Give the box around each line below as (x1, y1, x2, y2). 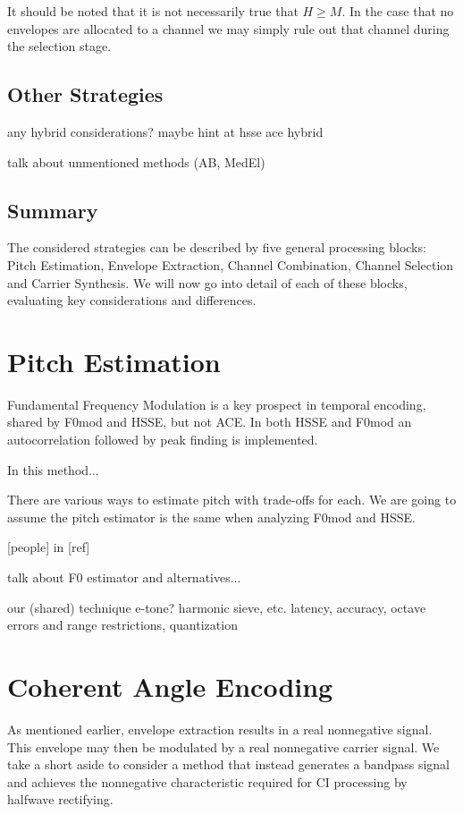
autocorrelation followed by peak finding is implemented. (7, 430, 318, 449)
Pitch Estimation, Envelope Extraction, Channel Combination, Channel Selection (7, 255, 454, 274)
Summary (7, 196, 98, 224)
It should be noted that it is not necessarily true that (7, 2, 299, 20)
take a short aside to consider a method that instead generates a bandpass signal (7, 755, 450, 774)
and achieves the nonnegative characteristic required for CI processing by (7, 772, 408, 791)
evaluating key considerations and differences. (7, 291, 257, 309)
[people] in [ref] (7, 538, 90, 556)
